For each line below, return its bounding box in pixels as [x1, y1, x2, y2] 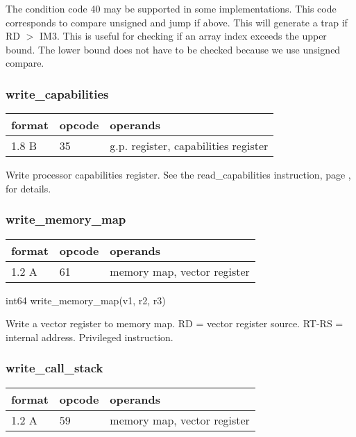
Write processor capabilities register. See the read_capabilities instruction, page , [6, 167, 351, 182]
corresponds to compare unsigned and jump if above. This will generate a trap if [6, 15, 348, 29]
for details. [6, 181, 51, 195]
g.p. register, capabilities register [110, 138, 269, 154]
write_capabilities [6, 85, 109, 102]
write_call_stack [6, 359, 103, 377]
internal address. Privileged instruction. [6, 329, 173, 344]
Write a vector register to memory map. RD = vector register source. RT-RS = [6, 316, 344, 331]
